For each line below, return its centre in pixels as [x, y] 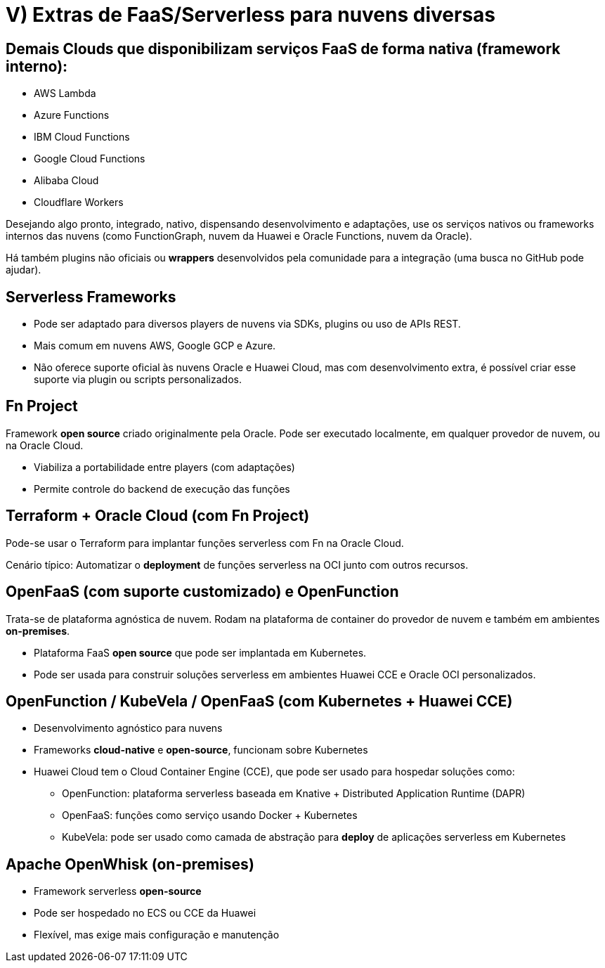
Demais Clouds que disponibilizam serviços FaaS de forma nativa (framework [283, 49]
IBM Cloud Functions [82, 137]
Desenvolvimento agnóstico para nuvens [128, 728]
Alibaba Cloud [66, 181]
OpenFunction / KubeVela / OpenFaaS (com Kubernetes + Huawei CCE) [259, 701]
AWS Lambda [65, 93]
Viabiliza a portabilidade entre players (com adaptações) [164, 467]
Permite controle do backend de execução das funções [162, 489]
